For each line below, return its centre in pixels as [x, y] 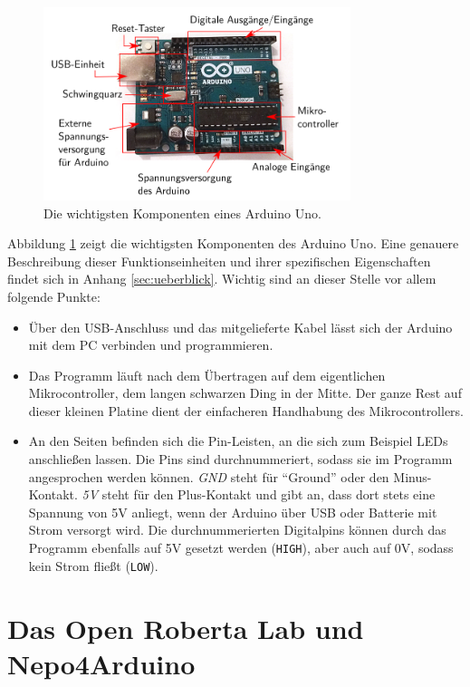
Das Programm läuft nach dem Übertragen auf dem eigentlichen [207, 375]
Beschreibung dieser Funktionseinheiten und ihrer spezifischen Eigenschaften [219, 261]
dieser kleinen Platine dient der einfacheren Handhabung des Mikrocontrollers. [246, 410]
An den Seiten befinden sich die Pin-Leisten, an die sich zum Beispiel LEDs [238, 441]
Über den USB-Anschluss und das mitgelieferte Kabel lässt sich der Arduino [240, 327]
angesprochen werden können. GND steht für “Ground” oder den [209, 476]
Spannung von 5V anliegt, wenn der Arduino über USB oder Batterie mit [233, 512]
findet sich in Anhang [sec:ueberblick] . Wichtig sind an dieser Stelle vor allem [222, 279]
